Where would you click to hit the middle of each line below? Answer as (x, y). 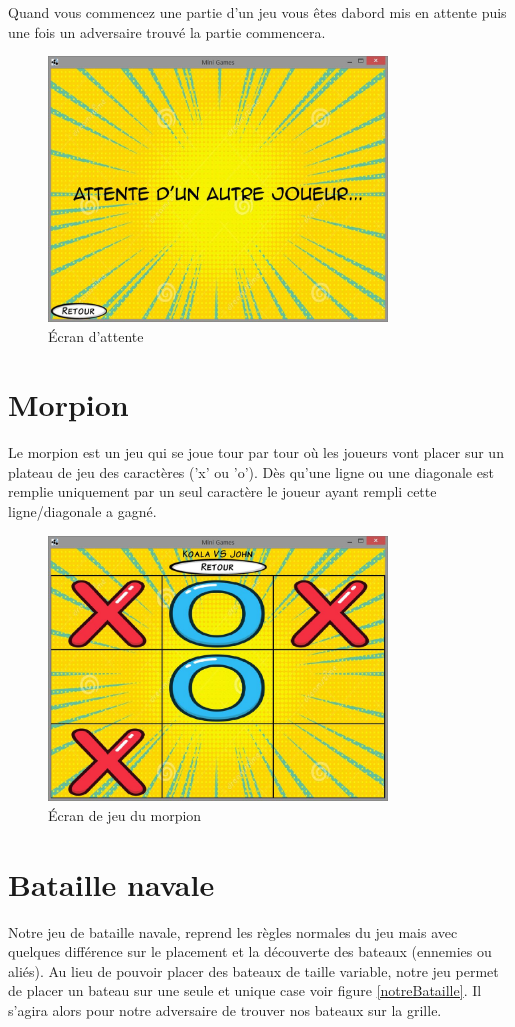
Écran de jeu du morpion (125, 814)
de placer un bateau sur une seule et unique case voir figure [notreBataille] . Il (245, 990)
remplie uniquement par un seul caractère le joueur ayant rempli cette (222, 491)
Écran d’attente (96, 335)
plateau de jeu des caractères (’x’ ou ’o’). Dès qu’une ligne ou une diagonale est (251, 471)
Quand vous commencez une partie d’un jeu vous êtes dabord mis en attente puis (257, 12)
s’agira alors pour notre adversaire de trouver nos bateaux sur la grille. (225, 1010)
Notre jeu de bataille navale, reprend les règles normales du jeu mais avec (233, 931)
